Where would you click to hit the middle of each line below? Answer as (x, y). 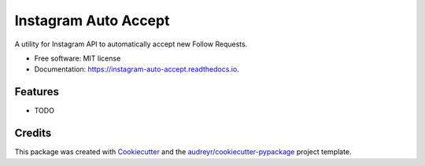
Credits (33, 133)
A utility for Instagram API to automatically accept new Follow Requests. (131, 44)
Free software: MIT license (78, 58)
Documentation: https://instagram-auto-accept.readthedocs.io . (137, 69)
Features (37, 92)
